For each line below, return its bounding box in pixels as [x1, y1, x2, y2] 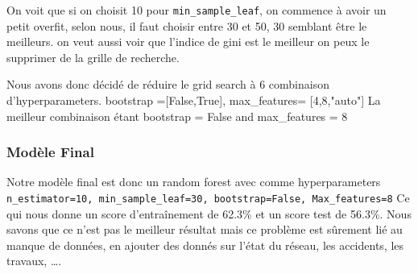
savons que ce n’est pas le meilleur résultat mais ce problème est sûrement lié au [6, 221, 403, 238]
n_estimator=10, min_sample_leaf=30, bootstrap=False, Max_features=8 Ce [6, 189, 410, 206]
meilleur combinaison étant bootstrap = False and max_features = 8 [6, 107, 348, 124]
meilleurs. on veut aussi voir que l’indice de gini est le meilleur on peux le [6, 33, 370, 50]
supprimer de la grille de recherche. [6, 48, 180, 65]
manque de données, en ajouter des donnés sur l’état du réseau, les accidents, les [6, 236, 404, 253]
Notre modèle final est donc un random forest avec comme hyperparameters [6, 173, 381, 190]
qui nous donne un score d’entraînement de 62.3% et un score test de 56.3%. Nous [6, 205, 412, 222]
